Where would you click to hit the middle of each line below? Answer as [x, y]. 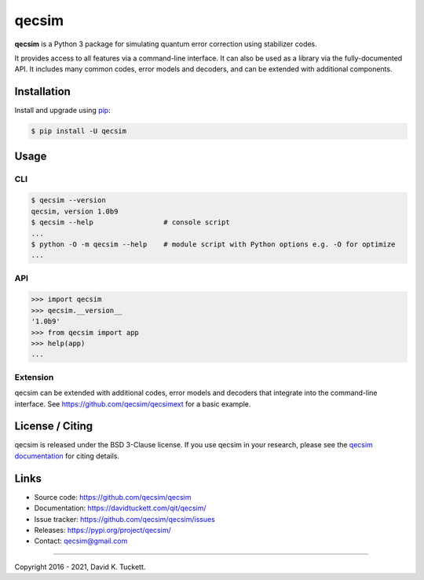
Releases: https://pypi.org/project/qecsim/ [103, 530]
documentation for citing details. [67, 456]
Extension [34, 377]
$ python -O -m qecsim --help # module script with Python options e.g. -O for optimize [213, 244]
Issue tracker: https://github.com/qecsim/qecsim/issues [124, 519]
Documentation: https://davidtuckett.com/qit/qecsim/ [121, 508]
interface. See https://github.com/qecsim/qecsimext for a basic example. [133, 403]
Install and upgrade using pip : [62, 111]
